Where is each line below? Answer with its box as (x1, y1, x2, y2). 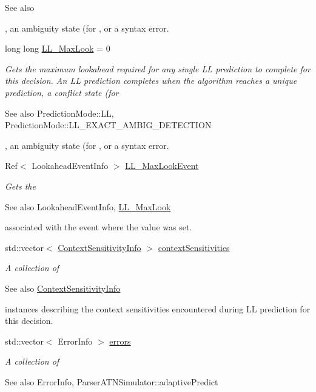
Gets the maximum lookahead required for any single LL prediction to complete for (5, 62, 311, 75)
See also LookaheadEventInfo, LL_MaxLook (5, 200, 171, 213)
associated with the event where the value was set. (5, 221, 192, 233)
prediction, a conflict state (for (5, 86, 119, 98)
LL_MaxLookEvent (125, 159, 199, 172)
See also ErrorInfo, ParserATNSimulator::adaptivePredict (5, 375, 218, 388)
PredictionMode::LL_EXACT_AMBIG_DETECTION (5, 119, 212, 131)
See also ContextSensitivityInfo (5, 281, 121, 294)
